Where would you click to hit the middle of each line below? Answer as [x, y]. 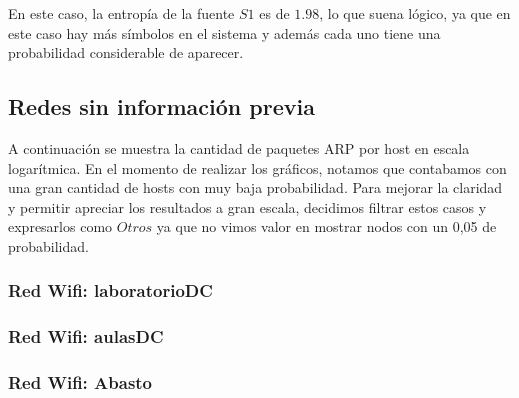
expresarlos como [60, 226]
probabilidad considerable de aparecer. [126, 52]
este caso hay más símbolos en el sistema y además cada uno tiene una [224, 32]
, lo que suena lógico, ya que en [415, 13]
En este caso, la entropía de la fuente [121, 13]
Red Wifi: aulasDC [86, 336]
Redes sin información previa [161, 106]
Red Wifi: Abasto [80, 382]
